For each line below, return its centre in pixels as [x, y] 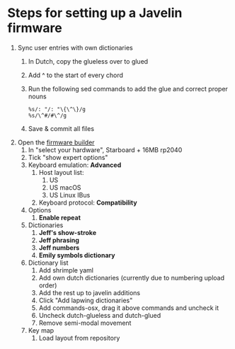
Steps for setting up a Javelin [95, 13]
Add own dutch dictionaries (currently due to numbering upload [132, 278]
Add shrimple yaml [66, 270]
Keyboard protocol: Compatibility [88, 202]
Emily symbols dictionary [77, 255]
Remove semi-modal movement [85, 323]
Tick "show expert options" [68, 157]
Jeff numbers [59, 247]
